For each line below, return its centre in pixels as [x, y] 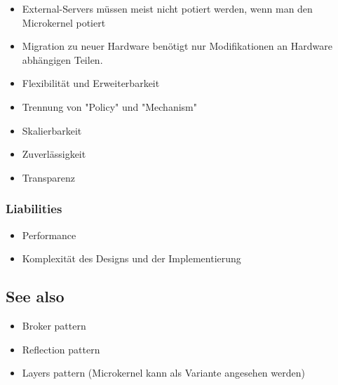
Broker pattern [54, 325]
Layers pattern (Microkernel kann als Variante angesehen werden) [163, 373]
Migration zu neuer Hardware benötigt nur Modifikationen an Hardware [177, 46]
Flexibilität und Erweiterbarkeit [91, 83]
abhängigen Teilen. [62, 59]
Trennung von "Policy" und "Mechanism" [109, 106]
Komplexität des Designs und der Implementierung [131, 258]
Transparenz [49, 177]
